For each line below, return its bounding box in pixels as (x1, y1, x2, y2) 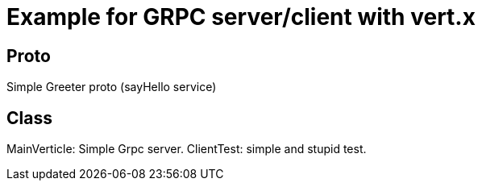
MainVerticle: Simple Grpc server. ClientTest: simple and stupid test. (6, 142, 367, 156)
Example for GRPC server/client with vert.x (6, 3, 476, 31)
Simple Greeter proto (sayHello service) (6, 80, 217, 94)
